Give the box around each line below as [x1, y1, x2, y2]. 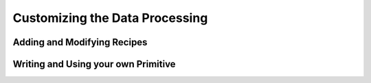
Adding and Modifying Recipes [12, 36, 148, 48]
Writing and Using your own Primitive [12, 58, 176, 70]
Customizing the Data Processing [12, 10, 208, 25]
